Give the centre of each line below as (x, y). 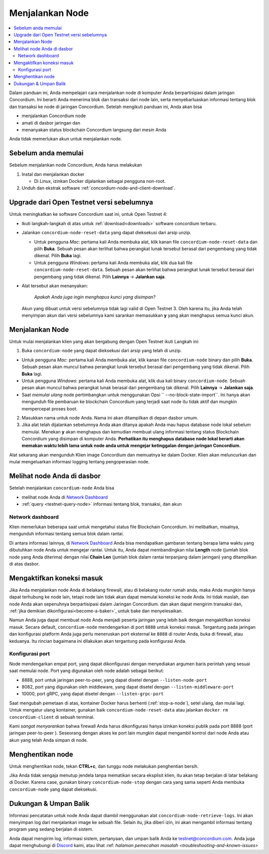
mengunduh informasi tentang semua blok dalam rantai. (67, 534)
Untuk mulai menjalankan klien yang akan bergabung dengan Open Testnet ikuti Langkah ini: (104, 341)
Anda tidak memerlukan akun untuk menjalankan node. (66, 139)
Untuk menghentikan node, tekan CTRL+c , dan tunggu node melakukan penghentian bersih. (104, 766)
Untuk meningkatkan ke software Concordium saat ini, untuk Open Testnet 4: (88, 214)
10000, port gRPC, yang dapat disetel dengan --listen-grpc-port (93, 694)
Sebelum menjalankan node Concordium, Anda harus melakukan (75, 165)
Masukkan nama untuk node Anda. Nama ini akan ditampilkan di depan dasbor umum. (110, 418)
